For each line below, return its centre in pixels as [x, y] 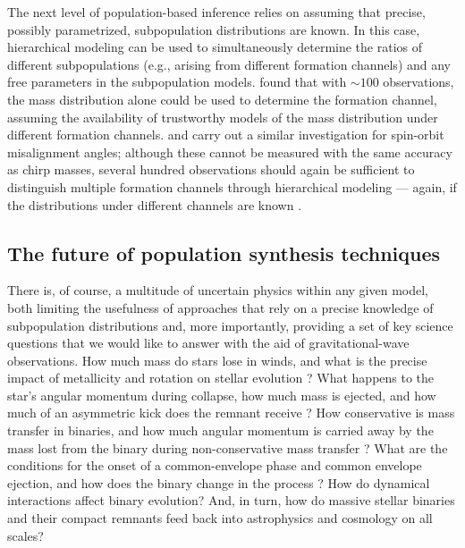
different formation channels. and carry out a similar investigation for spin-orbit [226, 135]
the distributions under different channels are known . [155, 204]
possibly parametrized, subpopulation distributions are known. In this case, [214, 29]
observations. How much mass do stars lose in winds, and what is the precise [217, 360]
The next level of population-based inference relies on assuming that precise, [216, 12]
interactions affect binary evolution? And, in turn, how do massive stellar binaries [231, 500]
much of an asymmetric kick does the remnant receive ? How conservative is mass [231, 413]
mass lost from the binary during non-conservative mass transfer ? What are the [228, 447]
